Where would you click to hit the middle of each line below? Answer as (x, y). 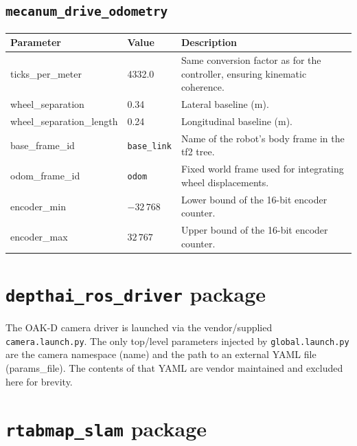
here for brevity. (39, 381)
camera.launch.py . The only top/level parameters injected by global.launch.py (177, 341)
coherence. (203, 87)
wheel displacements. (225, 182)
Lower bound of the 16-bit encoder (254, 199)
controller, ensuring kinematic (244, 73)
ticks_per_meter (46, 73)
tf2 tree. (198, 152)
